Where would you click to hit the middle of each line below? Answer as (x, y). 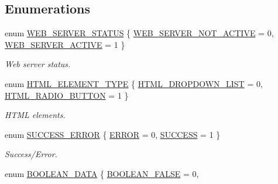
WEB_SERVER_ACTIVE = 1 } (65, 44)
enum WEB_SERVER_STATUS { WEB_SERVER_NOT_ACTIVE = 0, (139, 33)
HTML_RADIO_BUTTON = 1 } (67, 95)
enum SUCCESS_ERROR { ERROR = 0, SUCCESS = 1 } (113, 134)
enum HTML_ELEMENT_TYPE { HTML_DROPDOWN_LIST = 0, (134, 83)
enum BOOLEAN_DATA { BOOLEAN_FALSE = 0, (102, 173)
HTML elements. (35, 115)
